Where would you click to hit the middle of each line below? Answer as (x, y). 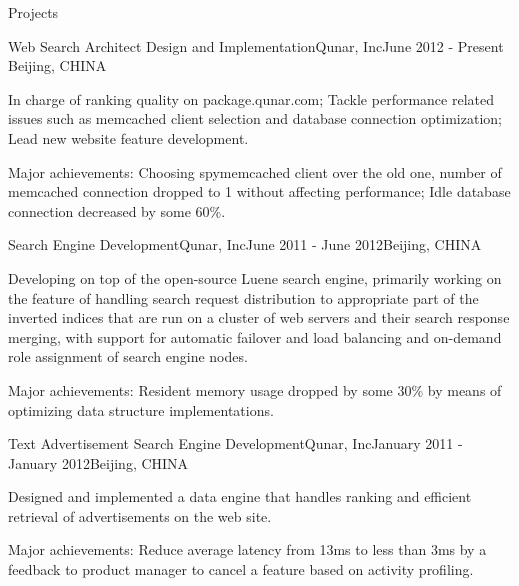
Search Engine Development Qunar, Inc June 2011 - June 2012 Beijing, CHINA (245, 244)
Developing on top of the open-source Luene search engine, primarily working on (255, 277)
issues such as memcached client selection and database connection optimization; (255, 118)
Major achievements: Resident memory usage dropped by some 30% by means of (255, 389)
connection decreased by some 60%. (117, 210)
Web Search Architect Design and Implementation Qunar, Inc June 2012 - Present (256, 45)
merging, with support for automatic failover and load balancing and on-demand (255, 336)
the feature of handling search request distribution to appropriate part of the (243, 297)
